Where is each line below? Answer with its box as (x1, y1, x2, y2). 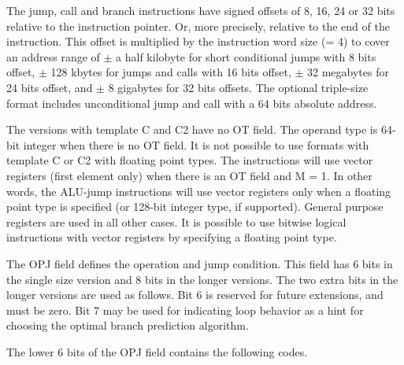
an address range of (6, 48, 100, 65)
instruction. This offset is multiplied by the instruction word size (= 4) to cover (6, 33, 390, 50)
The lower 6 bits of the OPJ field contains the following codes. (6, 343, 308, 359)
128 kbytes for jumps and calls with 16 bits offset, (50, 64, 291, 80)
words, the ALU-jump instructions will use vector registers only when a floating (6, 182, 391, 199)
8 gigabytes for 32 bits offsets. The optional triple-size (108, 79, 369, 95)
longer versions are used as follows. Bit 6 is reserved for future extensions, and (6, 286, 384, 303)
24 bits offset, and (6, 79, 93, 95)
